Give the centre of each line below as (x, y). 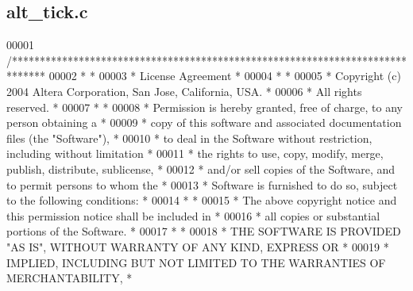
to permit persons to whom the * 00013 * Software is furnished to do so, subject (202, 184)
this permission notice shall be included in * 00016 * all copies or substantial (193, 215)
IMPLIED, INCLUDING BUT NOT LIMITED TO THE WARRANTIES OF (196, 262)
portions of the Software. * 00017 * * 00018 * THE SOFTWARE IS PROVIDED (204, 231)
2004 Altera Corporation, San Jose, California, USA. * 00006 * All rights (184, 91)
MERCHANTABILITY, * (69, 278)
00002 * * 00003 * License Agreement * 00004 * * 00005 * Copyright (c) (225, 76)
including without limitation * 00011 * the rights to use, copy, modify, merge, (195, 153)
